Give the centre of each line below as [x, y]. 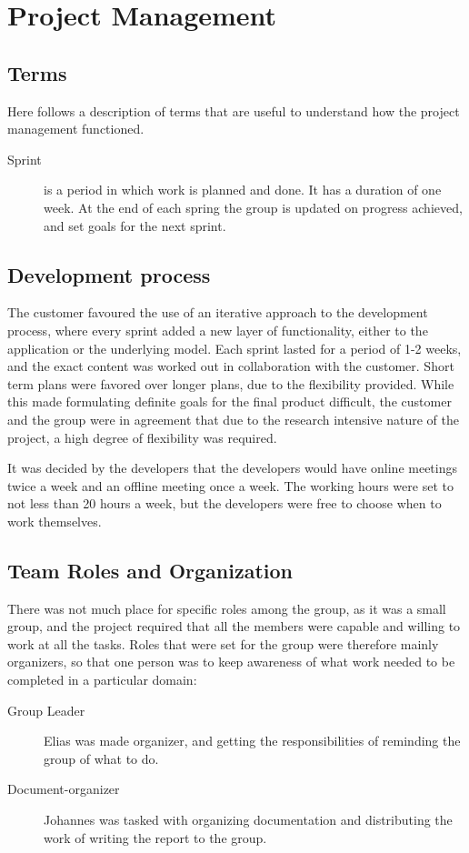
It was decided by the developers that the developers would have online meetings [233, 468]
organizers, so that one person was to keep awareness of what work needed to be [231, 662]
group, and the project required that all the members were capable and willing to [234, 626]
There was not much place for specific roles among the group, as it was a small [227, 608]
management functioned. [76, 129]
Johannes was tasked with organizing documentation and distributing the [248, 820]
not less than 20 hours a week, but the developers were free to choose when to [225, 503]
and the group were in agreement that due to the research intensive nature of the [233, 419]
